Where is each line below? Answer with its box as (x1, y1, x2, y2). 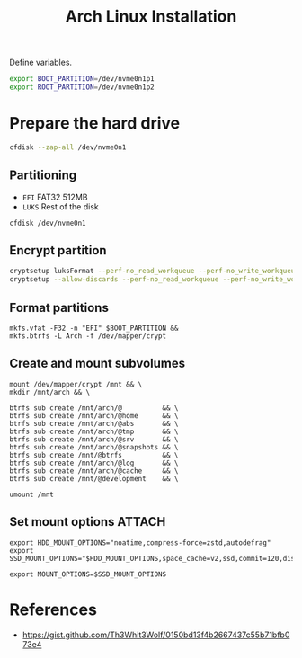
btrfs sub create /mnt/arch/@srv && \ (9, 434, 179, 444)
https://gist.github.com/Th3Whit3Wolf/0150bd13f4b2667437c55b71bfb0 (22, 629, 290, 640)
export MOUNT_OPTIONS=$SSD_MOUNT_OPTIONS (9, 569, 167, 579)
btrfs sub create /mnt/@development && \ (9, 474, 179, 483)
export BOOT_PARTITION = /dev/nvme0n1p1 (9, 75, 155, 84)
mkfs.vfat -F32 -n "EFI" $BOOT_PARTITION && (9, 324, 179, 333)
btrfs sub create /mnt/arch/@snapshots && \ (9, 442, 179, 451)
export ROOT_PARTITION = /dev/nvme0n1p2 (9, 83, 155, 92)
